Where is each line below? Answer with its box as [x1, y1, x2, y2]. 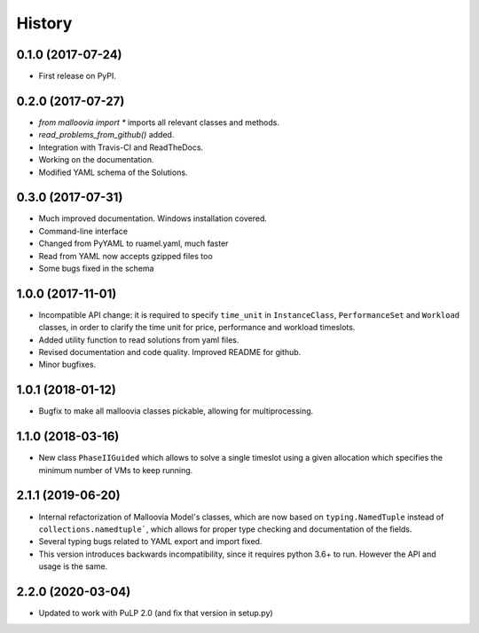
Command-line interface [38, 226, 129, 236]
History [16, 13, 73, 33]
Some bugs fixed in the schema [38, 263, 154, 273]
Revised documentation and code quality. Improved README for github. [38, 347, 302, 358]
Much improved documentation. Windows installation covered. [38, 213, 268, 224]
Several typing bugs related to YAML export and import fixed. [38, 536, 263, 547]
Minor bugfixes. [38, 360, 97, 370]
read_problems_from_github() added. [38, 130, 175, 140]
